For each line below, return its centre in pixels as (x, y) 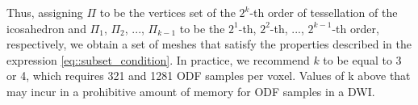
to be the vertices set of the (167, 12)
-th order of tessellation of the (324, 12)
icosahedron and (46, 28)
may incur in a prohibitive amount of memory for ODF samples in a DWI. (191, 91)
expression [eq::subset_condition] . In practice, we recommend (158, 59)
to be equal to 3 (362, 59)
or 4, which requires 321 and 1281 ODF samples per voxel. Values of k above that (209, 76)
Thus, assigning (45, 12)
